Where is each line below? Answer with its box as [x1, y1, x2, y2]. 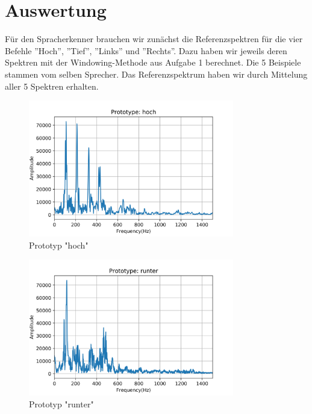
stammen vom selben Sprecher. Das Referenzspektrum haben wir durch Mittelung [5, 67, 308, 80]
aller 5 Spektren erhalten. [5, 79, 99, 92]
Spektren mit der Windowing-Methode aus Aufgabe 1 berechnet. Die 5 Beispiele [5, 56, 301, 69]
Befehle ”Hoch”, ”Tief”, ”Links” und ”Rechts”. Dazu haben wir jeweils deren [5, 44, 287, 57]
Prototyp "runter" [29, 397, 94, 410]
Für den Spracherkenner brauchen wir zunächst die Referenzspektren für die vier [5, 32, 303, 45]
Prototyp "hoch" [29, 238, 89, 251]
